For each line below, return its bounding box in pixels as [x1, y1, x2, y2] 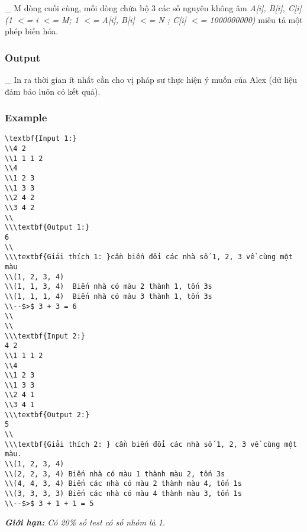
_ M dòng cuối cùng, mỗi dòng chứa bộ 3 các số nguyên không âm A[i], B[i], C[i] [5, 2, 302, 14]
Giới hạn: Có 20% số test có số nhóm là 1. [5, 516, 166, 528]
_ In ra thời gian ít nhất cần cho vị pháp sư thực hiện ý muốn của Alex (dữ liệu [5, 73, 298, 85]
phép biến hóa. [5, 25, 59, 37]
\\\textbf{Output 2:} [5, 410, 90, 419]
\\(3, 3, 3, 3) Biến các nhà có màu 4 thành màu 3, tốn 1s [5, 489, 242, 498]
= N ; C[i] [148, 13, 186, 25]
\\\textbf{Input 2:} [5, 331, 86, 340]
